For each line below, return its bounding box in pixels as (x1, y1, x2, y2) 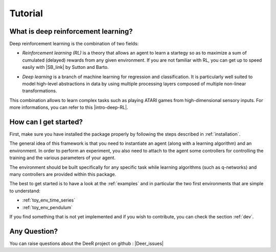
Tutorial (9, 8, 43, 19)
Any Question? (9, 227, 58, 236)
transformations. (22, 88, 57, 94)
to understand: (9, 188, 41, 194)
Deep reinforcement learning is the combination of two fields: (9, 41, 139, 47)
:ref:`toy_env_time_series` (22, 197, 76, 204)
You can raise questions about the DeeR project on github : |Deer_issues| (9, 240, 164, 246)
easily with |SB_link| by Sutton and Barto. (22, 64, 109, 70)
